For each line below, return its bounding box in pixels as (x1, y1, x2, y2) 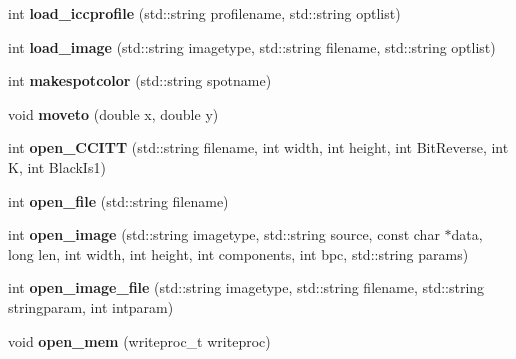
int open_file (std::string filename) (8, 190, 229, 211)
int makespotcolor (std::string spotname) (8, 70, 272, 91)
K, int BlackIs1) (8, 156, 106, 177)
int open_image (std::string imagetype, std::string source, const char (8, 224, 440, 245)
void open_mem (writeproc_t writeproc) (8, 330, 271, 351)
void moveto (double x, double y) (8, 103, 219, 124)
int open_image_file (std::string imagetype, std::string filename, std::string (8, 277, 485, 298)
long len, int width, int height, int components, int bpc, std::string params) (8, 243, 469, 264)
